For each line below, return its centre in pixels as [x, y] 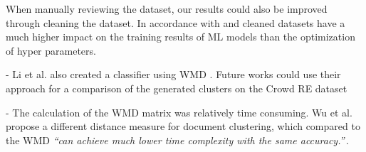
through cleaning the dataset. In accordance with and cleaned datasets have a [176, 22]
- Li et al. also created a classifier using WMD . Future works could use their [173, 74]
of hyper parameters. [51, 50]
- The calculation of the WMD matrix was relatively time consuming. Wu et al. [179, 112]
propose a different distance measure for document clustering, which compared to [183, 126]
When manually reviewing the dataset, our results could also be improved [167, 9]
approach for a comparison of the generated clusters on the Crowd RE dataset [177, 88]
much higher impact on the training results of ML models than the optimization [181, 37]
